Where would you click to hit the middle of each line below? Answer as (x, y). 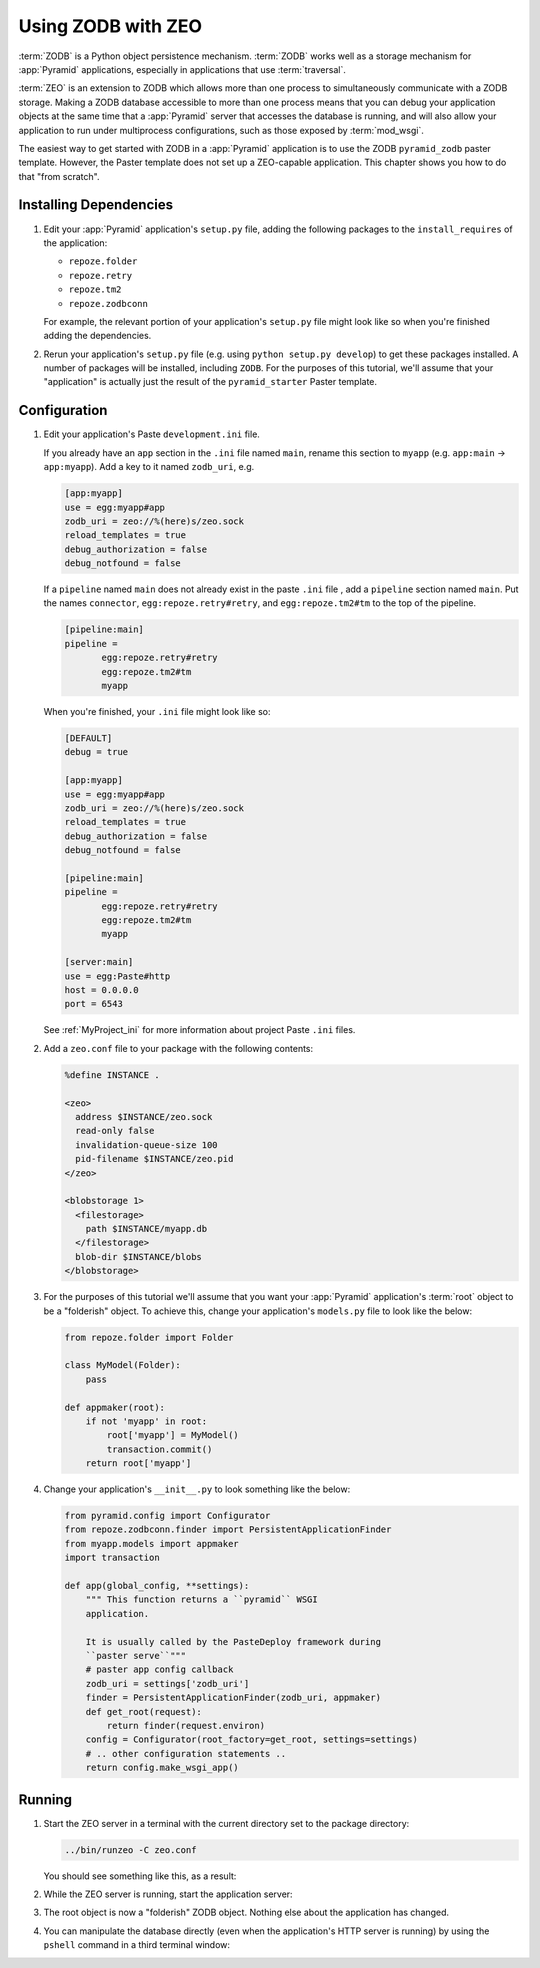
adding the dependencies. (97, 336)
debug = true (96, 752)
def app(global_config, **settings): (157, 1586)
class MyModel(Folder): (123, 1365)
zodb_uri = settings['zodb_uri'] (167, 1683)
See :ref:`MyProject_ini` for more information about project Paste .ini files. (199, 1030)
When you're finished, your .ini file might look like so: (157, 712)
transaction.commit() (159, 1449)
